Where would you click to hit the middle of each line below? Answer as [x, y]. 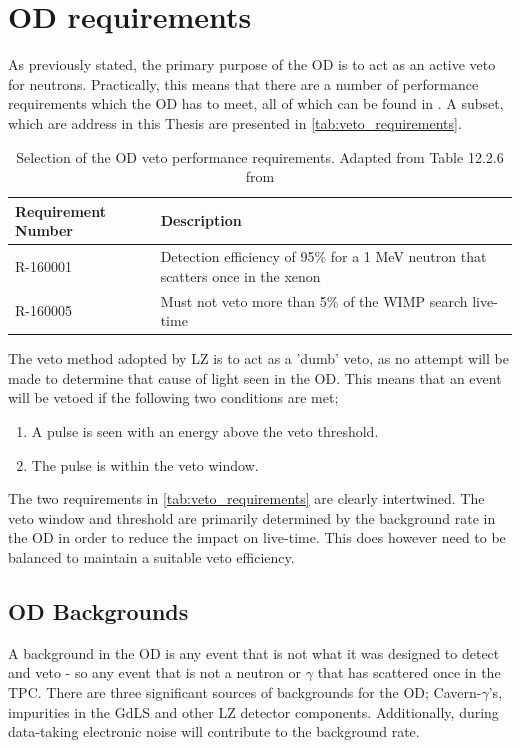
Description [201, 220]
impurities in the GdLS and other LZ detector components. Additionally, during [253, 711]
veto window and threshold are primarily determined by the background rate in [252, 517]
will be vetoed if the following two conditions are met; [173, 397]
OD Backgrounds [98, 610]
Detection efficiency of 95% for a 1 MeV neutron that [323, 256]
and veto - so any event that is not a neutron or [155, 672]
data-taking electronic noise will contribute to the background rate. [214, 731]
